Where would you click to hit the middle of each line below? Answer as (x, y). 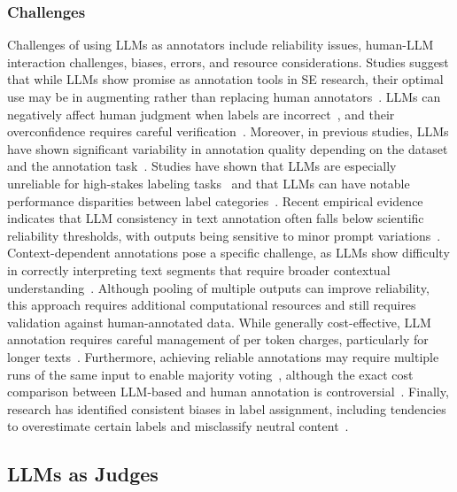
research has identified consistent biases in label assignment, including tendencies (227, 408)
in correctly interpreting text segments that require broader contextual (199, 269)
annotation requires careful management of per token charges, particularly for (218, 339)
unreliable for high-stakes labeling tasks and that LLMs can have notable (209, 183)
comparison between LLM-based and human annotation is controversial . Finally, (228, 392)
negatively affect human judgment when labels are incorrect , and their (201, 114)
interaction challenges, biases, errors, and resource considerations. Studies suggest (228, 61)
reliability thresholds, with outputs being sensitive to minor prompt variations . (224, 235)
